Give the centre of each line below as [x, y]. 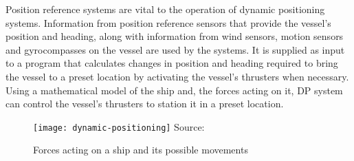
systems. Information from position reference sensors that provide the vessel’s [168, 22]
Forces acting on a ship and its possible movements [141, 150]
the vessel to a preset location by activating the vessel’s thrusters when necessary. [177, 76]
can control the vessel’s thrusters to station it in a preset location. [145, 104]
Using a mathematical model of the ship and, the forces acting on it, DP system [174, 90]
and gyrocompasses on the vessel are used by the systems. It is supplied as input [175, 49]
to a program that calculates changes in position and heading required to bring [172, 63]
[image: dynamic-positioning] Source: [119, 126]
